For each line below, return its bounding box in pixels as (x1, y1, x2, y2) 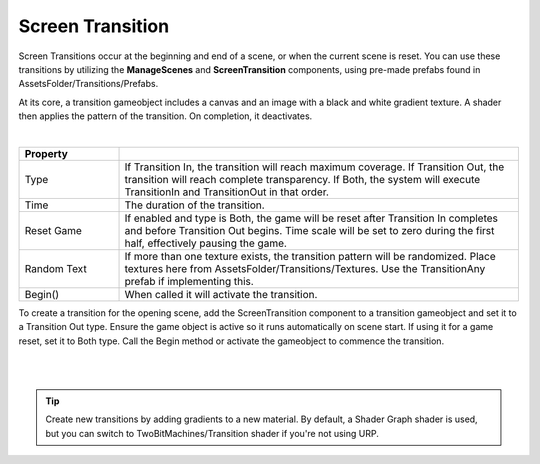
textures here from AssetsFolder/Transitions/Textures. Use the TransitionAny (124, 261, 486, 275)
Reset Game (24, 223, 82, 237)
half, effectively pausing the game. (124, 236, 287, 250)
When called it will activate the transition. (124, 287, 318, 301)
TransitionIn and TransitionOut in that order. (124, 185, 330, 199)
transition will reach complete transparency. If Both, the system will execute (124, 172, 481, 186)
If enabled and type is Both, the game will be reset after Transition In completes (124, 211, 499, 225)
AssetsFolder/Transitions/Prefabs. (18, 78, 159, 90)
